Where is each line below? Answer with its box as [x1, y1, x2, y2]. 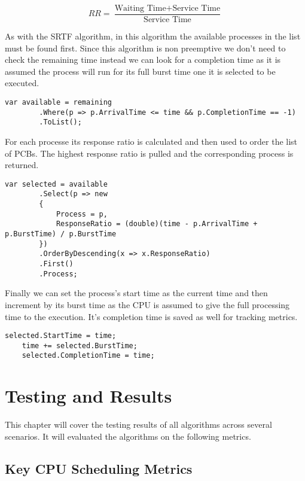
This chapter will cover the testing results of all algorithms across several [5, 418, 272, 431]
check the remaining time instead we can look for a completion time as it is [5, 53, 281, 66]
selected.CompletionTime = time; [22, 351, 155, 360]
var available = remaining [5, 98, 112, 107]
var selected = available [5, 179, 108, 188]
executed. [5, 77, 39, 89]
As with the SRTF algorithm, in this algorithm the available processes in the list [5, 30, 301, 42]
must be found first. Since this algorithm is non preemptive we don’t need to [5, 41, 286, 54]
